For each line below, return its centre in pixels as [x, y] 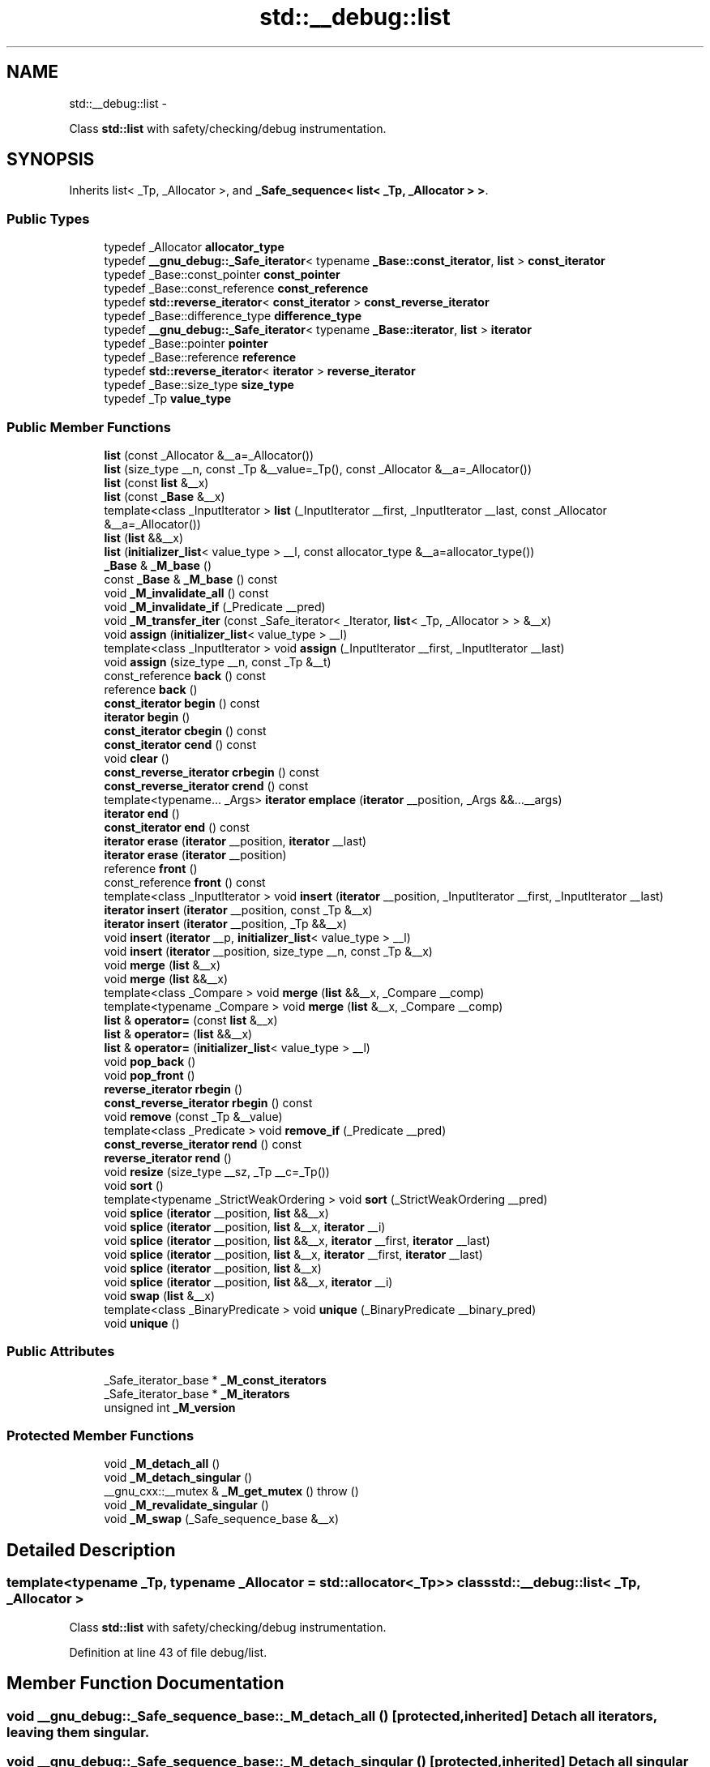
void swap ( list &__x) [160, 1295]
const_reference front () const [185, 882]
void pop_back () [150, 1061]
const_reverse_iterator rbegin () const [208, 1102]
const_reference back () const [185, 675]
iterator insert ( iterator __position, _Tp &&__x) [226, 923]
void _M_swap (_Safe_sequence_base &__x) [222, 1519]
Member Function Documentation [145, 1684]
